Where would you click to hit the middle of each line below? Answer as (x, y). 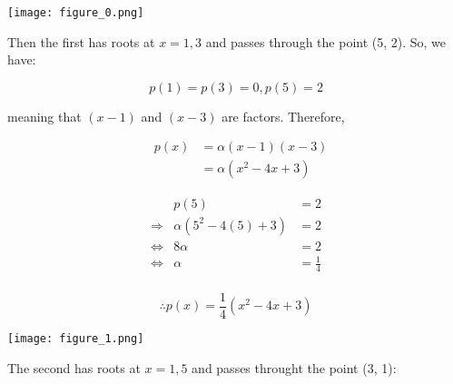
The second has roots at (74, 367)
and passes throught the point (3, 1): (294, 367)
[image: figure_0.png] (76, 13)
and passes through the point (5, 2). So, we (326, 41)
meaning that (44, 116)
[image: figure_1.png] (76, 339)
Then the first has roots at (81, 41)
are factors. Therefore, (283, 116)
